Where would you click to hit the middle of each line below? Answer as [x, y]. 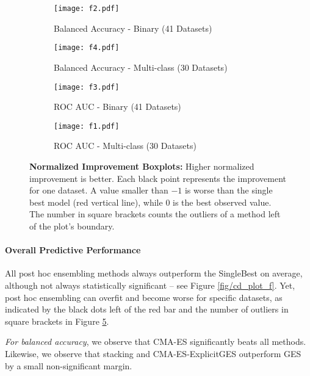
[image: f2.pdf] [87, 9]
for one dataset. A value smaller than [99, 190]
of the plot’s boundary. [72, 226]
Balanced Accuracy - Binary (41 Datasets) [133, 28]
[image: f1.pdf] [87, 126]
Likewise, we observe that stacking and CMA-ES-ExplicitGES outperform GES [153, 353]
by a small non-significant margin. [69, 365]
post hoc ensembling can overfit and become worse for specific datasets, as [144, 297]
